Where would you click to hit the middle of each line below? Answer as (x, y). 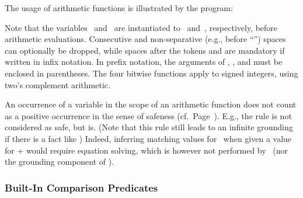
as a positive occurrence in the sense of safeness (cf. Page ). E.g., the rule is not (148, 115)
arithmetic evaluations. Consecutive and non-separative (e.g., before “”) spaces (145, 39)
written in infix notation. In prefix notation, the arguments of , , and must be (144, 62)
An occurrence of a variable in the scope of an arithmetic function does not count (151, 104)
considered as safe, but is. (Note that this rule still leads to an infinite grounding (149, 127)
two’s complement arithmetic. (58, 84)
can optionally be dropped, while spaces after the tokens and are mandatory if (145, 50)
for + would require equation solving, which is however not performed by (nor (147, 150)
